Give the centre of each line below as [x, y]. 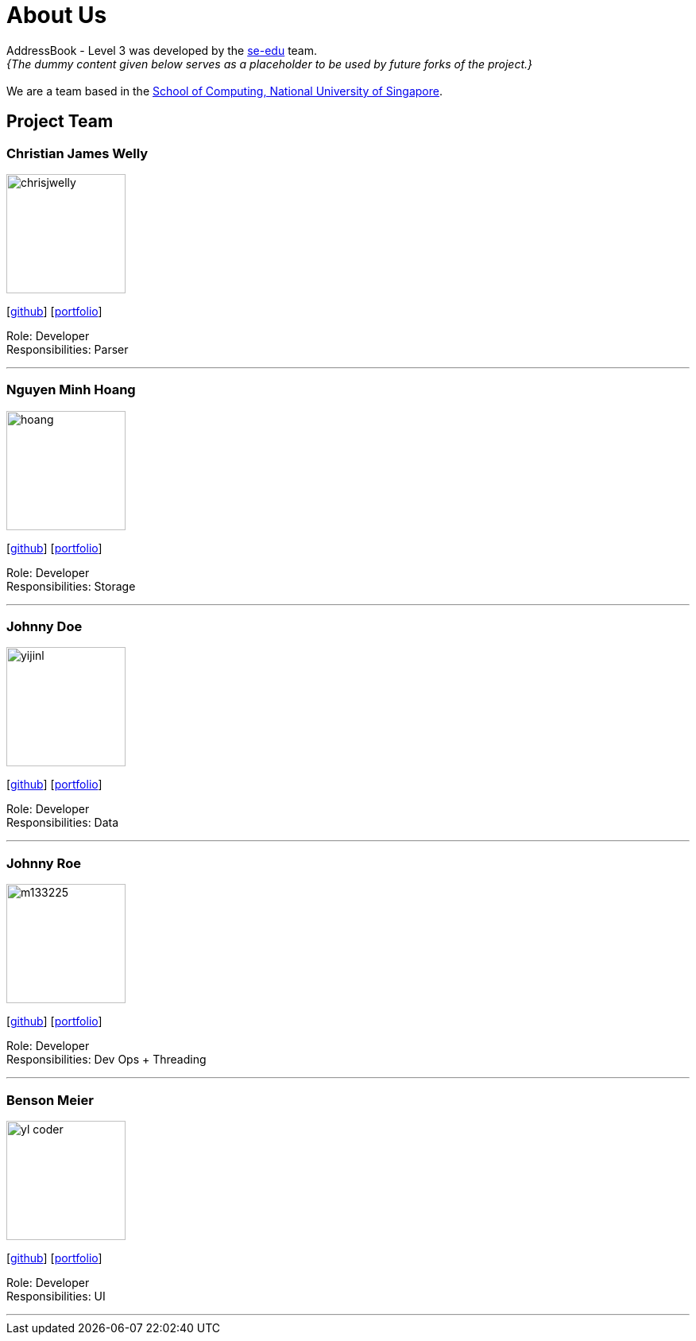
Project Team [60, 122]
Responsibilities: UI [56, 1296]
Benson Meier [50, 1100]
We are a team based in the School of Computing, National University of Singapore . [225, 91]
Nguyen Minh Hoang [71, 390]
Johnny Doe [44, 627]
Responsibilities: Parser [68, 349]
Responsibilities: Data [63, 823]
